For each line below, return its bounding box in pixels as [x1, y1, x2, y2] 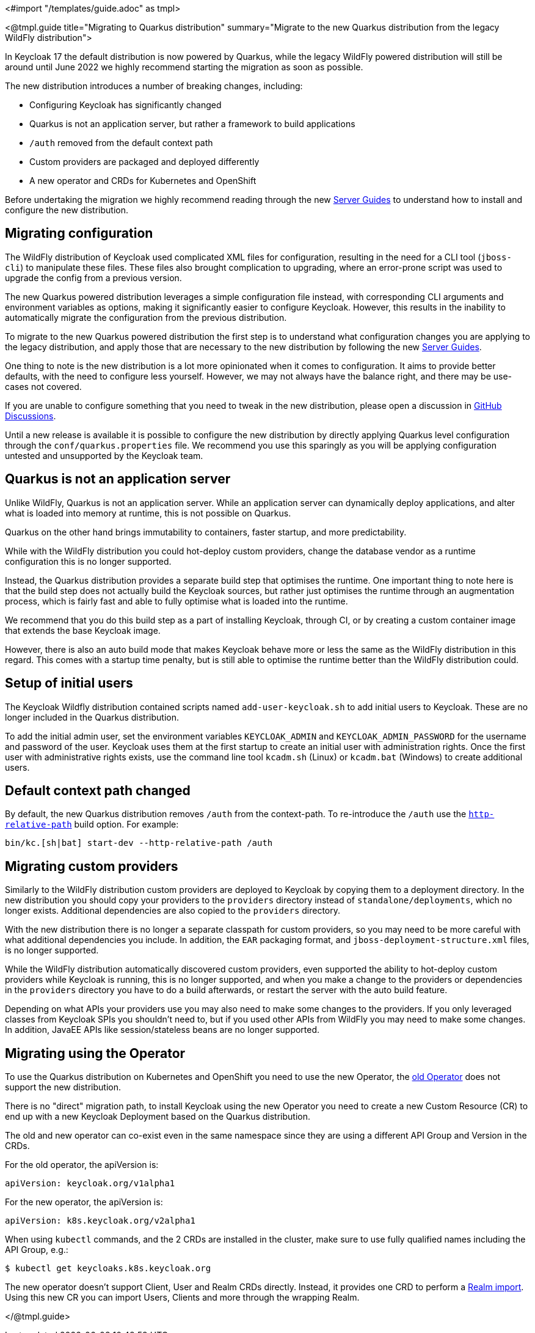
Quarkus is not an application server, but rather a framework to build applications [29, 119, 355, 129]
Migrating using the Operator [5, 1045, 186, 1061]
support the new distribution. [5, 1082, 121, 1093]
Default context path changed [5, 782, 191, 798]
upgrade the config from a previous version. [5, 272, 182, 283]
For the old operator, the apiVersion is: [5, 1159, 159, 1170]
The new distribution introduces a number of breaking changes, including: [5, 81, 303, 91]
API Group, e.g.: [5, 1244, 68, 1255]
